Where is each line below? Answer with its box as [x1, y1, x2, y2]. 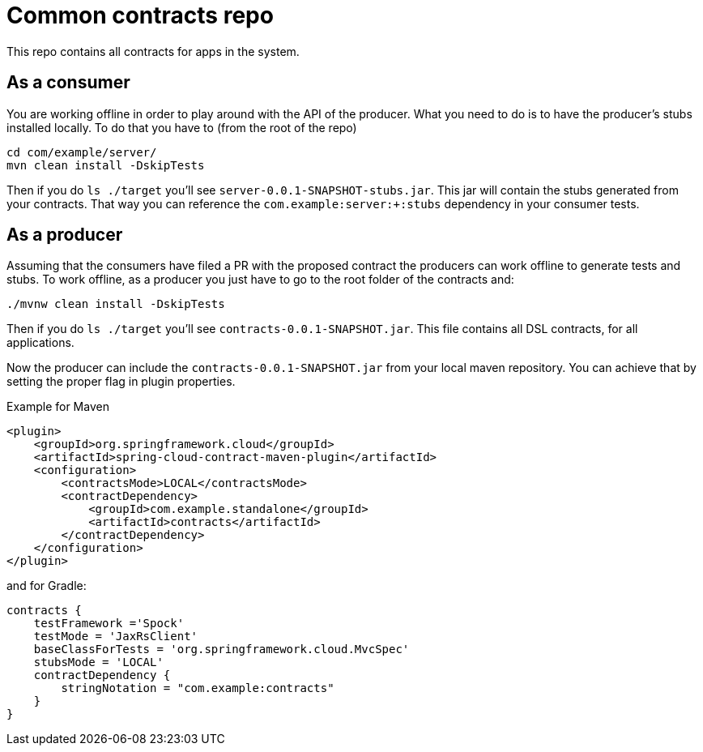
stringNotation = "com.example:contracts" [61, 681, 334, 695]
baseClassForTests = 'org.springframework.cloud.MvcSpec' [33, 643, 410, 656]
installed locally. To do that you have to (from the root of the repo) [6, 120, 357, 135]
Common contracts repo [6, 2, 274, 29]
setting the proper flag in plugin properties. [6, 374, 236, 389]
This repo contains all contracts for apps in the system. [6, 44, 300, 58]
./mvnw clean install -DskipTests [6, 297, 225, 311]
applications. [6, 335, 75, 350]
